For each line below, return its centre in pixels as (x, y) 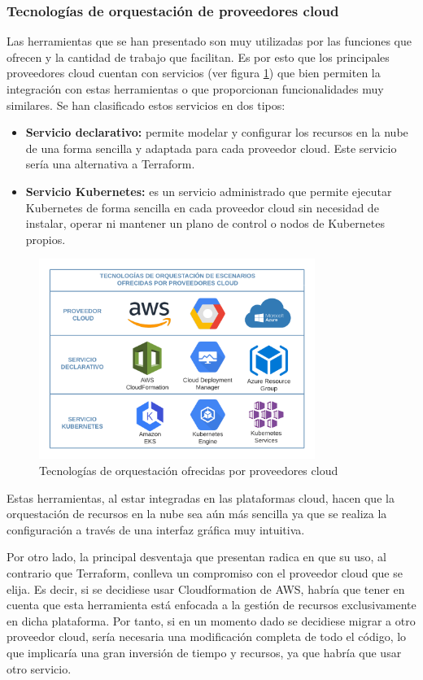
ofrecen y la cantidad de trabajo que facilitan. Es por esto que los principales (198, 57)
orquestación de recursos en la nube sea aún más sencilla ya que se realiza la (197, 514)
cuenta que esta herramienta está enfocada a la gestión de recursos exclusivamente (211, 605)
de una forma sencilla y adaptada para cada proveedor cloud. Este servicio (211, 148)
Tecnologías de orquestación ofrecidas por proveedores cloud (189, 470)
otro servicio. (39, 668)
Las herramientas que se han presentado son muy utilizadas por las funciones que (209, 41)
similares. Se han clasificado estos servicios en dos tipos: (146, 105)
